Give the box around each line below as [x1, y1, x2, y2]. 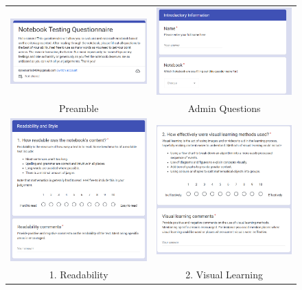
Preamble [58, 100, 99, 115]
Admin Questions [187, 100, 261, 115]
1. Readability [49, 267, 108, 281]
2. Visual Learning [185, 267, 264, 281]
